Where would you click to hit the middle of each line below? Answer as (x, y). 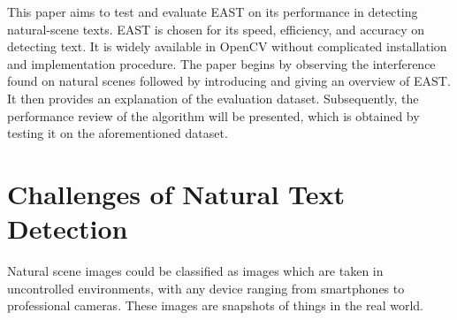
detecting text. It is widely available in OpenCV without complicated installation (227, 46)
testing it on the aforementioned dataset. (118, 133)
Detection (68, 229)
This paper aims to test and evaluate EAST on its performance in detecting (213, 11)
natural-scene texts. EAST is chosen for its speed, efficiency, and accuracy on (216, 29)
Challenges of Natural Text (176, 193)
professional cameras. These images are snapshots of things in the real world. (216, 305)
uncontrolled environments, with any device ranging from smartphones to (206, 288)
